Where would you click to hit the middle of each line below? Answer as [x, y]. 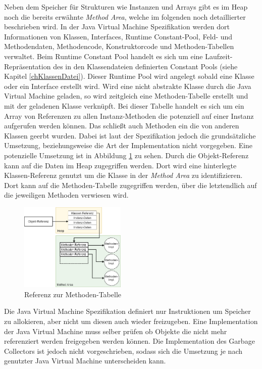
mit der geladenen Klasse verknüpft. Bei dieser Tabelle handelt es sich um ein [124, 105]
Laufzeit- [219, 56]
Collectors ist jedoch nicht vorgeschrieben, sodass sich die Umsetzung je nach [123, 351]
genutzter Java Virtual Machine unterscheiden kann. [85, 361]
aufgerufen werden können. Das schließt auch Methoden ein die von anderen [122, 126]
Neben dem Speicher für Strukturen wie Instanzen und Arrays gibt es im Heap [126, 7]
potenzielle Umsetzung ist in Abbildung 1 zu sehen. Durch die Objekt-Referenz [126, 155]
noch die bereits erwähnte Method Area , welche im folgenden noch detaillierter [125, 16]
